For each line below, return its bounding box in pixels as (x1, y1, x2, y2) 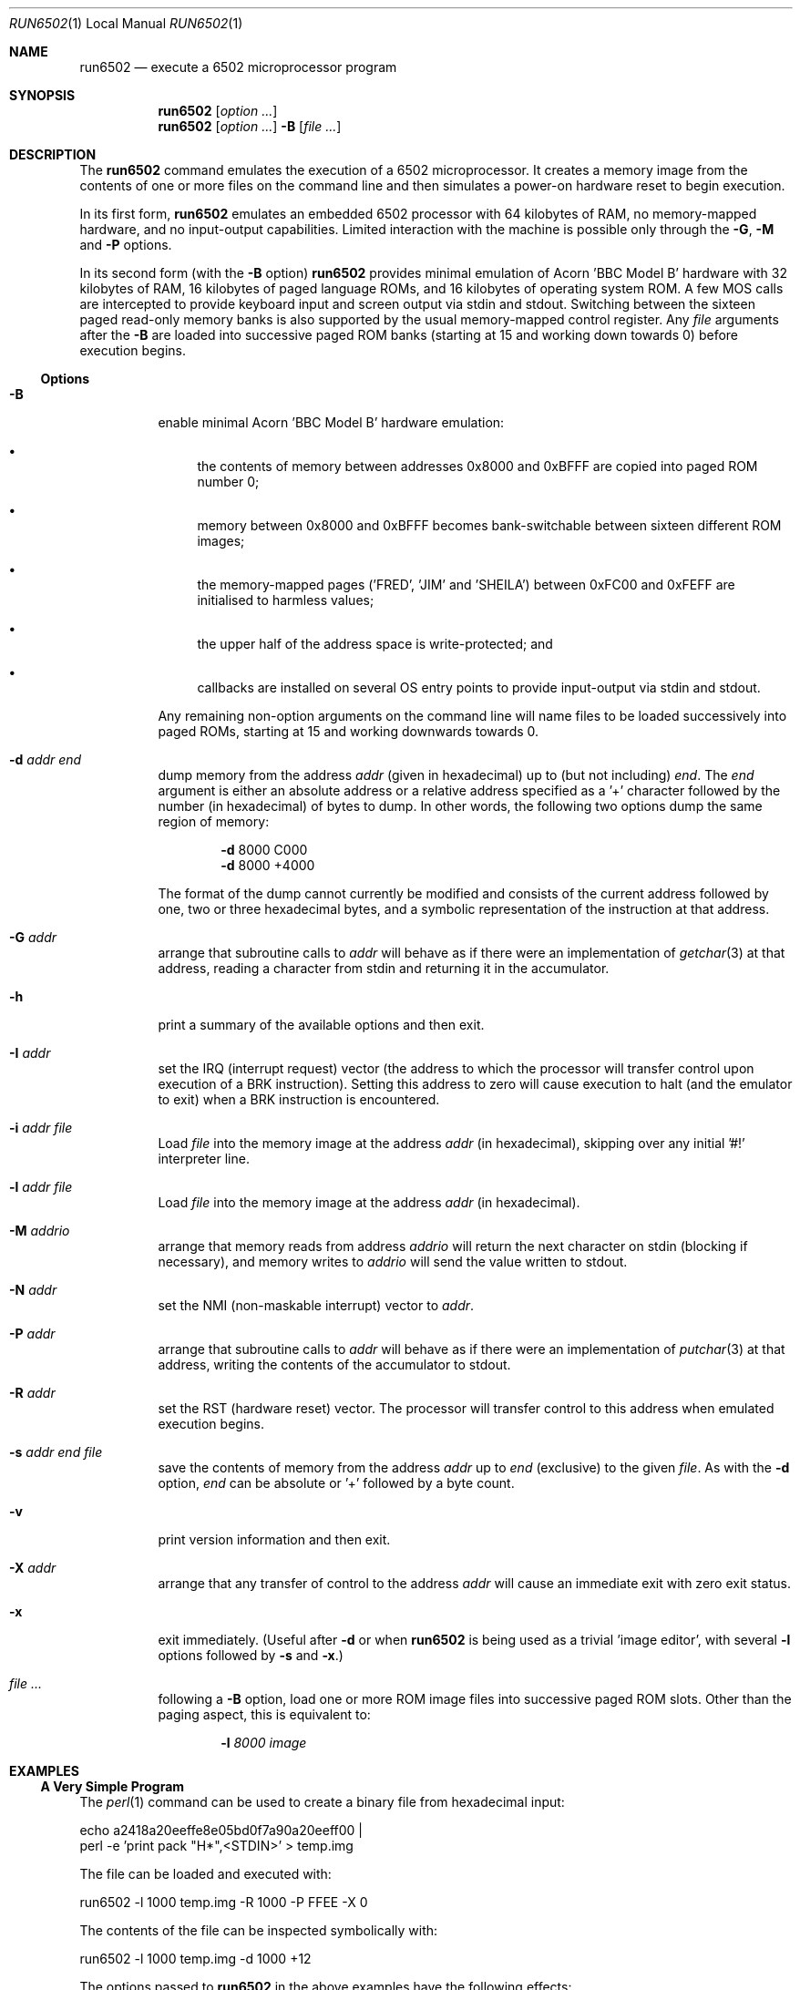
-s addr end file (9, 1444, 103, 1460)
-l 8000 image (221, 1735, 307, 1750)
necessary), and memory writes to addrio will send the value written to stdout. (158, 1254, 628, 1269)
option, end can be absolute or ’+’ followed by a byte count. (158, 1475, 515, 1491)
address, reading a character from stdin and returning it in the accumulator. (158, 960, 610, 976)
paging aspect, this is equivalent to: (158, 1707, 371, 1722)
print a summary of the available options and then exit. (158, 1017, 485, 1032)
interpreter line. (158, 1151, 250, 1166)
